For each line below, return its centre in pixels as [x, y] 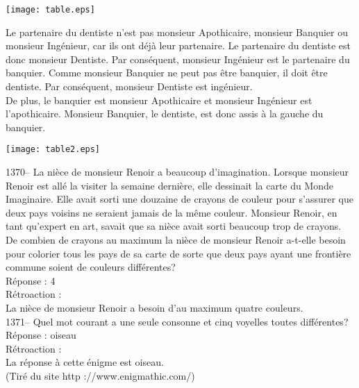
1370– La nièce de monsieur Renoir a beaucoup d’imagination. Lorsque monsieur [177, 172]
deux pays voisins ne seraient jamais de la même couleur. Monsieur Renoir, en [172, 212]
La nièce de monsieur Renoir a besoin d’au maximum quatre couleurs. [155, 307]
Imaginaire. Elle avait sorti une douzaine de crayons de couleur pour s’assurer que [179, 199]
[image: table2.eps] [53, 150]
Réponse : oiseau [41, 335]
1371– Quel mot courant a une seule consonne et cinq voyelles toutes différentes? [177, 321]
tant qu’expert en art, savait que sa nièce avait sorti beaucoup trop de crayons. [174, 226]
